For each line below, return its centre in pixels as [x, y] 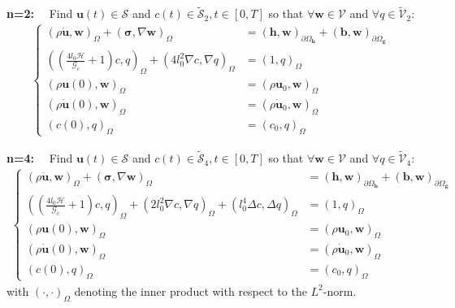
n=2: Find [40, 13]
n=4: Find [40, 158]
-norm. [340, 291]
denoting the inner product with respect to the [191, 291]
